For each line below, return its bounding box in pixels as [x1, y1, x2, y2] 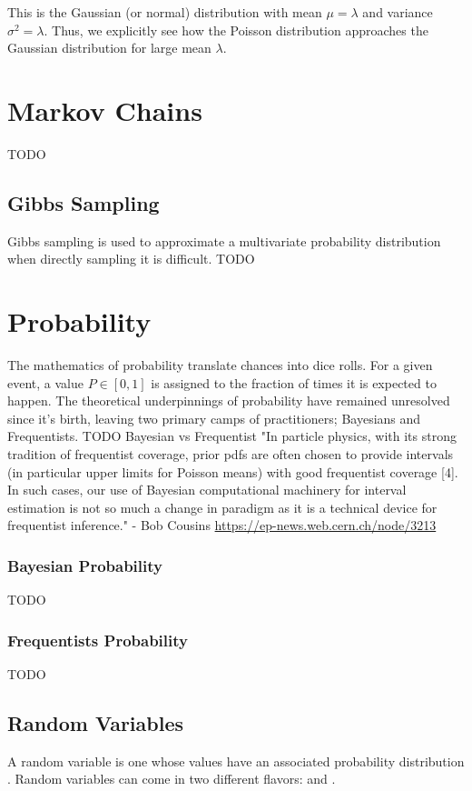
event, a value [7, 373, 84, 392]
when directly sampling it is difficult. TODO [7, 249, 255, 268]
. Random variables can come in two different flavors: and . [7, 769, 336, 788]
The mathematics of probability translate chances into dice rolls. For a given [7, 355, 433, 375]
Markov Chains [7, 91, 202, 128]
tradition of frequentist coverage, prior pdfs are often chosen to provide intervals [7, 444, 454, 463]
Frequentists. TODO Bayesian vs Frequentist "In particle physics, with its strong [7, 426, 457, 446]
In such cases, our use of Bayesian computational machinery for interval [7, 480, 407, 499]
